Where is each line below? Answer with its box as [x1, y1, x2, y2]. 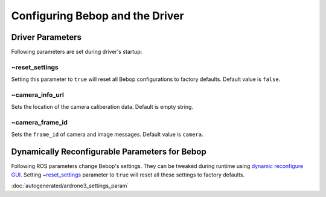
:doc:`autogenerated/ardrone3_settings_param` [11, 182, 129, 190]
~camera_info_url [11, 91, 65, 99]
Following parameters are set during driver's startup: [11, 48, 142, 56]
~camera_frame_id [11, 118, 68, 127]
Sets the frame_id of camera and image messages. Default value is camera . [11, 131, 203, 138]
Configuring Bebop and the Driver [11, 9, 184, 22]
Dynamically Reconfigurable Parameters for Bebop [11, 147, 206, 157]
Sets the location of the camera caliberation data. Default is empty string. [11, 103, 193, 111]
